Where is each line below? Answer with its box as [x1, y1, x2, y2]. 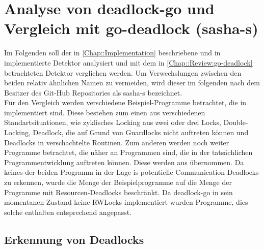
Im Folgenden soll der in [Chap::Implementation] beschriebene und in [4, 47, 221, 58]
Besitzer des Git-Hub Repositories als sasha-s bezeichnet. [4, 87, 182, 98]
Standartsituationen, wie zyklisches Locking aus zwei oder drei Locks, [4, 117, 221, 128]
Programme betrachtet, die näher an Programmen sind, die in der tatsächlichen [4, 147, 253, 158]
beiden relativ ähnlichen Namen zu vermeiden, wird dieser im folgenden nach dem [4, 77, 260, 88]
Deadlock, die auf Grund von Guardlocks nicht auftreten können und [33, 127, 249, 138]
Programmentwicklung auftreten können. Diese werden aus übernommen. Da [4, 157, 244, 167]
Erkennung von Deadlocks [4, 231, 144, 247]
